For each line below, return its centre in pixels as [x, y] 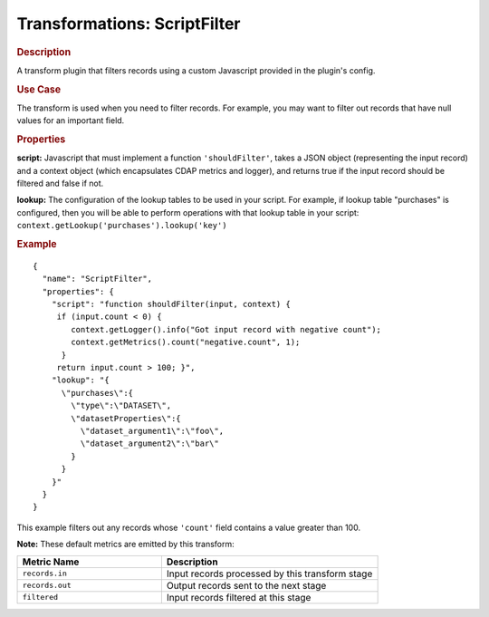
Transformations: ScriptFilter [129, 24]
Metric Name [51, 562]
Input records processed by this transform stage [269, 574]
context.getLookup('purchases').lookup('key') [122, 226]
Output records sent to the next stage [246, 585]
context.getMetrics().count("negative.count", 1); [186, 342]
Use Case [39, 89]
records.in [45, 574]
